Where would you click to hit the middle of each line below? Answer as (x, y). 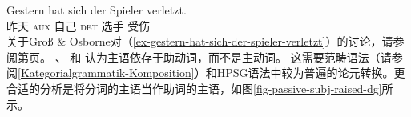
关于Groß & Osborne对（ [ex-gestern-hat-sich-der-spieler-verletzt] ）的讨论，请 (200, 41)
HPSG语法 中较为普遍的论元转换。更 (311, 73)
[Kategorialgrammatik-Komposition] (106, 73)
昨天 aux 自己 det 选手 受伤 (79, 25)
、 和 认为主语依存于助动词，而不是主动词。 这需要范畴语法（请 (223, 56)
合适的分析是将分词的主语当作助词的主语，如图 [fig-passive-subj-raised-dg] (194, 88)
